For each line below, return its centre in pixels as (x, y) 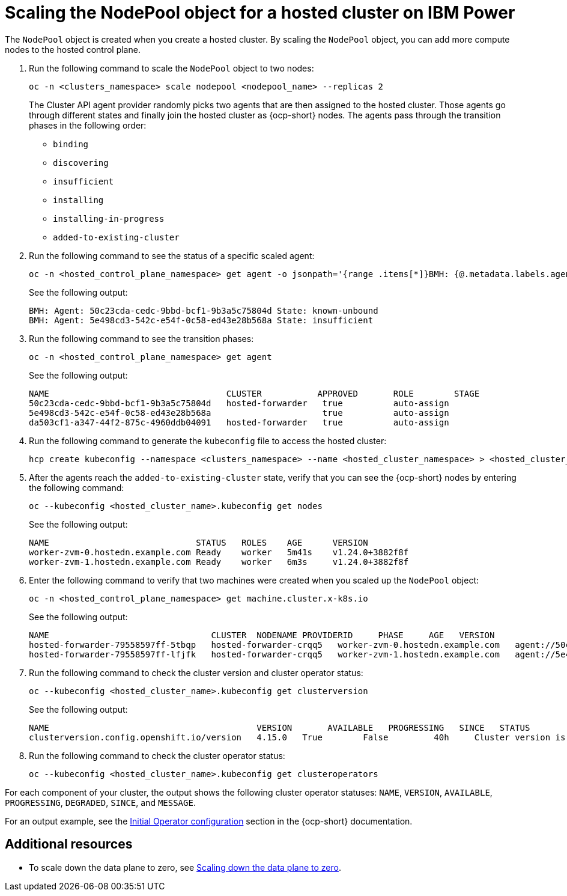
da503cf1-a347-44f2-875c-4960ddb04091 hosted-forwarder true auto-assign (239, 422)
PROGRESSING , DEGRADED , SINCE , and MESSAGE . (100, 802)
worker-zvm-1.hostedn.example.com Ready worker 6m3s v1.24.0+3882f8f (219, 562)
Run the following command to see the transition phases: (141, 338)
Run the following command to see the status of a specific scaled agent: (172, 255)
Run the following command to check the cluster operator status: (157, 755)
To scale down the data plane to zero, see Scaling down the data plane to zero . (185, 867)
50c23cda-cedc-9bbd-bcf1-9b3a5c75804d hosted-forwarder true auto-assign (239, 403)
